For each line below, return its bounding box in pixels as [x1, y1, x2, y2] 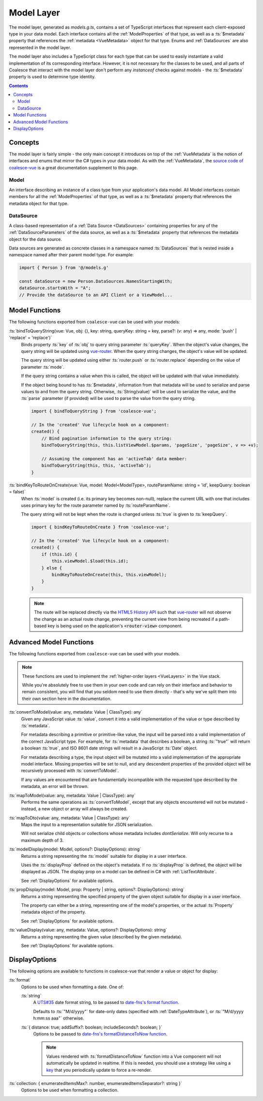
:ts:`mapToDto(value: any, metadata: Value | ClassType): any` [9, 815, 130, 820]
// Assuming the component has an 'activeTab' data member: [41, 456, 187, 461]
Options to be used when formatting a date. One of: [21, 984, 124, 990]
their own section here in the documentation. [22, 696, 111, 701]
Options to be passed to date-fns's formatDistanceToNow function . [33, 1031, 168, 1036]
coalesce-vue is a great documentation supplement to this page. [9, 165, 138, 170]
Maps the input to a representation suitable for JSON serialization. [21, 822, 153, 828]
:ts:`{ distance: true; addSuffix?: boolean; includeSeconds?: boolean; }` [21, 1024, 162, 1030]
